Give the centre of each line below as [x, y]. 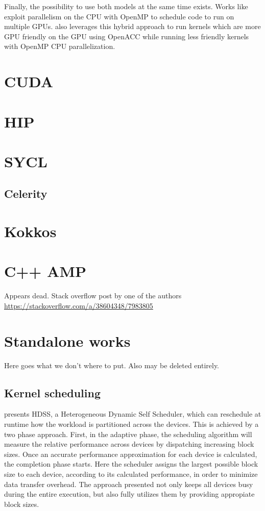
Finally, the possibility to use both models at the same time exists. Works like [126, 6]
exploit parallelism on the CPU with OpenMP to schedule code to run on [119, 16]
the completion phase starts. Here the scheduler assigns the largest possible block [131, 464]
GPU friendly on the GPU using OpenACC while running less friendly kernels [127, 36]
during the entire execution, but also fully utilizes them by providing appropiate [129, 494]
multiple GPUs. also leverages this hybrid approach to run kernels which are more [132, 26]
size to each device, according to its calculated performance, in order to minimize [131, 474]
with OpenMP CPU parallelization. [60, 46]
